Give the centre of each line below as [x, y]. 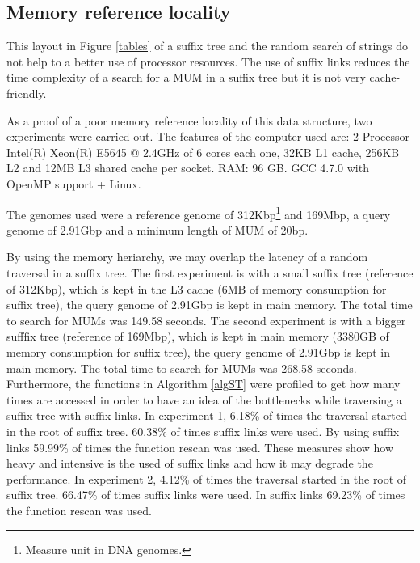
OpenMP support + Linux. [74, 183]
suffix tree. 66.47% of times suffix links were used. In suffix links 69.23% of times [206, 495]
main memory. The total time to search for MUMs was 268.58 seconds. [182, 368]
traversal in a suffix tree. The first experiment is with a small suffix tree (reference [210, 272]
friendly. [27, 93]
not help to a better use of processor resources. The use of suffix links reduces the [208, 61]
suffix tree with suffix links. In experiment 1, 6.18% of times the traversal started [207, 415]
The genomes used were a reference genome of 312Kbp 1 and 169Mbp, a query [199, 213]
